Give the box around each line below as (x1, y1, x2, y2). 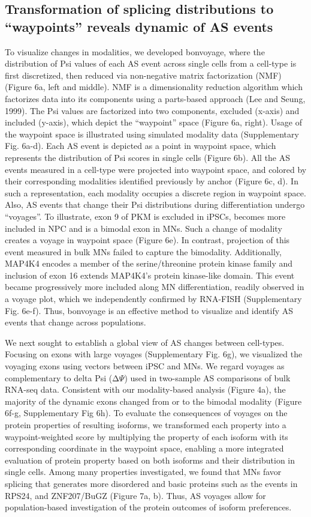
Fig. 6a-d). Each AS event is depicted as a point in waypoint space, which (5, 139, 276, 152)
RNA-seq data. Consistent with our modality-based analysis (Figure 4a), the (5, 383, 286, 396)
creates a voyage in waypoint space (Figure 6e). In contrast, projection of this (5, 234, 290, 246)
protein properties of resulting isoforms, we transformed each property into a (5, 419, 286, 431)
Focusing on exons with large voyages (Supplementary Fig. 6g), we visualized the (5, 348, 303, 360)
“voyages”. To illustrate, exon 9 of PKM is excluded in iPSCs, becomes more (5, 210, 286, 222)
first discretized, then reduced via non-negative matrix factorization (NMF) (5, 68, 282, 81)
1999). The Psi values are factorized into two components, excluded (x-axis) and (5, 104, 300, 116)
